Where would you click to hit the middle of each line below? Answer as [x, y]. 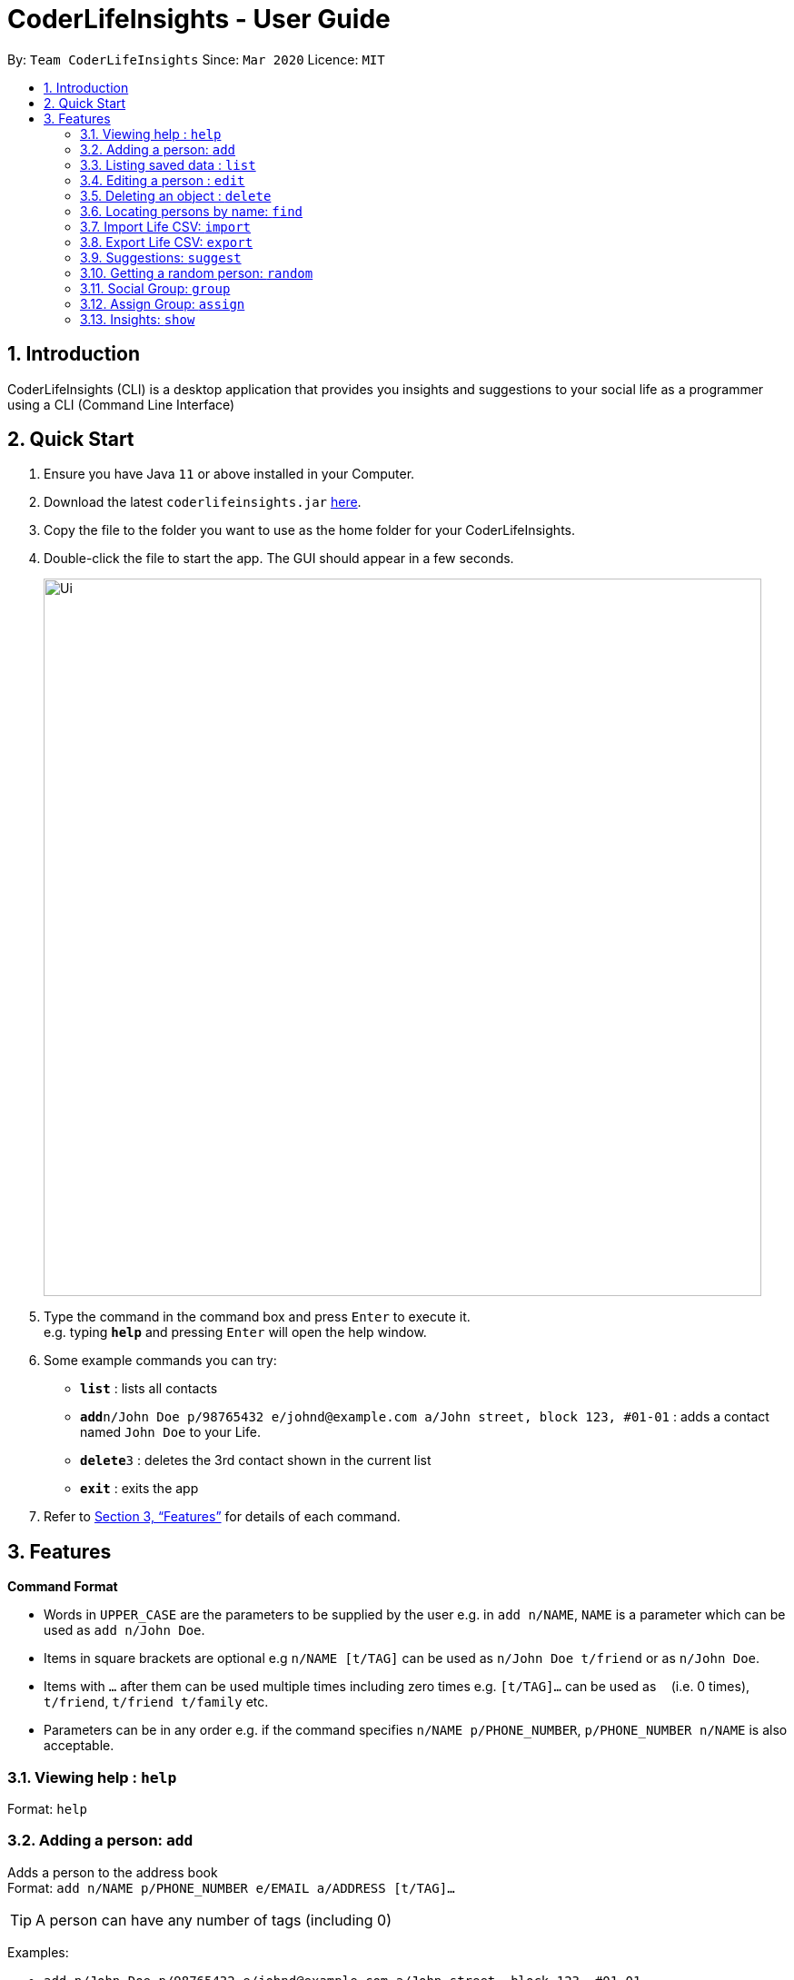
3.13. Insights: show [138, 319]
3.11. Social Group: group [155, 288]
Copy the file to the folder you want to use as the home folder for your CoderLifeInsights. [309, 530]
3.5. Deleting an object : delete [176, 195]
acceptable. [79, 1746]
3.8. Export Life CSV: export [167, 242]
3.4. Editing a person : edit [163, 180]
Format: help [47, 1809]
